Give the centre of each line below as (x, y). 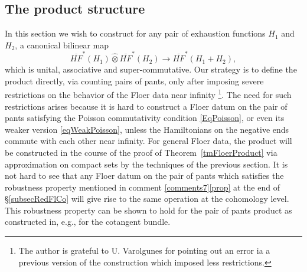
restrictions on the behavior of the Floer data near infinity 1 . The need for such (148, 94)
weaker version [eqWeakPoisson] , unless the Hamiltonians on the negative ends (147, 129)
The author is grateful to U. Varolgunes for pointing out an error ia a (144, 250)
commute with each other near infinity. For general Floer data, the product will (148, 141)
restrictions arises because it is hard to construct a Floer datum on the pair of (146, 106)
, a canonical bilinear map (62, 45)
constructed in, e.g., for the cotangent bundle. (88, 222)
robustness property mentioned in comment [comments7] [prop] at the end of (142, 187)
